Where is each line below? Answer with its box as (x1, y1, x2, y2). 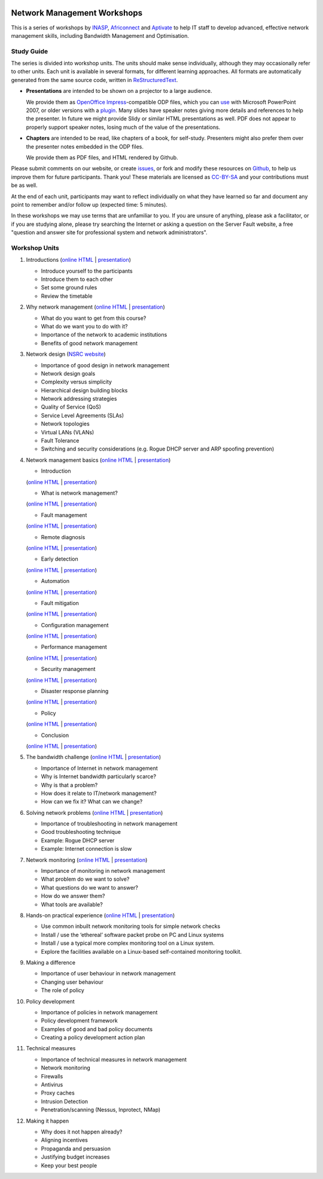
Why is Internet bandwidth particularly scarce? (41, 773, 157, 780)
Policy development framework (41, 1017, 118, 1024)
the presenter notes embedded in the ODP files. (26, 143, 144, 150)
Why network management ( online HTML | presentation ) (26, 303, 165, 311)
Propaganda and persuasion (41, 1145, 111, 1152)
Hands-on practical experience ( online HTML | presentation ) (26, 912, 175, 919)
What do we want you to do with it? (41, 322, 128, 329)
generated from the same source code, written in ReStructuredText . (11, 76, 178, 83)
